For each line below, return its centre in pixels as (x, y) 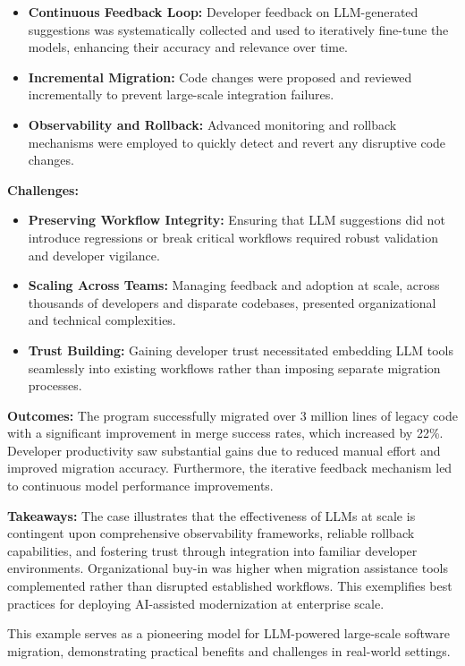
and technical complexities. (102, 320)
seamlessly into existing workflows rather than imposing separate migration (234, 367)
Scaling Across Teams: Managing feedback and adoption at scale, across (234, 285)
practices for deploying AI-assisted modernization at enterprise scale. (196, 603)
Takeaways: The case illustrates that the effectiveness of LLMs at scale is (211, 515)
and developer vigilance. (94, 255)
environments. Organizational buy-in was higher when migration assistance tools (228, 568)
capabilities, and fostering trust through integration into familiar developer (212, 550)
